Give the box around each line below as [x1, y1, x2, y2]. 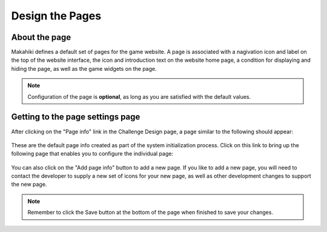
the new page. [11, 181, 47, 188]
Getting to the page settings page [11, 112, 140, 122]
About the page [11, 32, 71, 42]
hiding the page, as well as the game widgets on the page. [11, 65, 157, 72]
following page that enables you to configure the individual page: [11, 150, 174, 157]
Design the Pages [11, 9, 102, 22]
